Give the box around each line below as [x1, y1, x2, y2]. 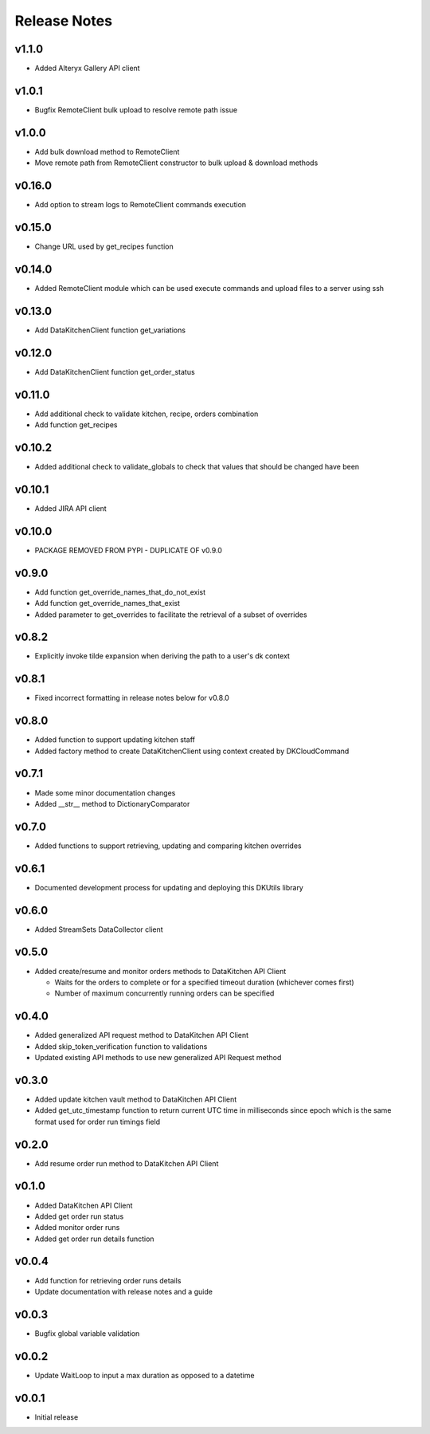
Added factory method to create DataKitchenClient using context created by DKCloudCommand [34, 746, 350, 756]
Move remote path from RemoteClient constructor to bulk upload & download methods [34, 158, 319, 167]
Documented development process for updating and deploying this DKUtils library [34, 882, 304, 892]
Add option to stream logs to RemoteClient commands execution [34, 200, 247, 210]
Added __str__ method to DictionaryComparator [34, 799, 190, 808]
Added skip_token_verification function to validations [34, 1041, 208, 1051]
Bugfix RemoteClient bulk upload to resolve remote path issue [34, 104, 238, 115]
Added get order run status [34, 1212, 124, 1221]
